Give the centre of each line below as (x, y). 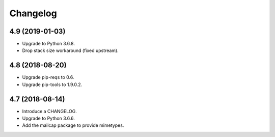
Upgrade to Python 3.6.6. (48, 118)
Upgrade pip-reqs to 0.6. (48, 77)
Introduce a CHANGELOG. (50, 111)
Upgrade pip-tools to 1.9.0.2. (52, 85)
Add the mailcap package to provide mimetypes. (73, 125)
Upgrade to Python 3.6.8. (48, 44)
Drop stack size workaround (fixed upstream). (71, 50)
